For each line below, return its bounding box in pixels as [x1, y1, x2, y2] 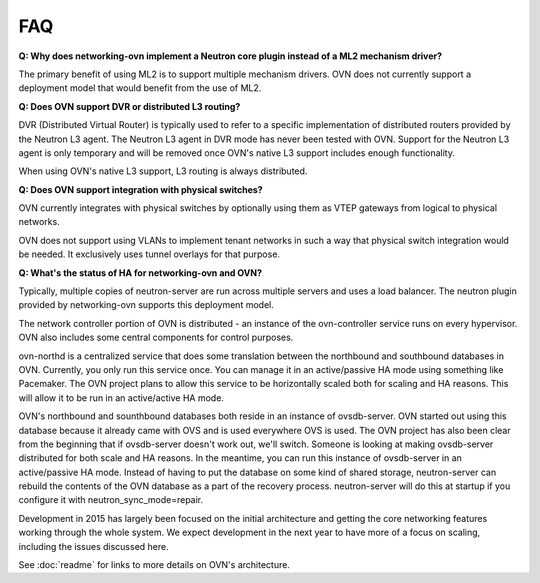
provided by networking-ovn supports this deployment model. [18, 299, 274, 311]
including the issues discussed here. [18, 540, 169, 552]
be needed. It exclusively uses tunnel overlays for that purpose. [18, 248, 280, 260]
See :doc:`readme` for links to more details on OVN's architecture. [18, 559, 290, 571]
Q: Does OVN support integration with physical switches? [18, 183, 264, 195]
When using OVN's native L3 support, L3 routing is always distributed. [18, 165, 308, 177]
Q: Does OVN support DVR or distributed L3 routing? [18, 100, 241, 112]
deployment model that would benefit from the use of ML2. [18, 82, 262, 94]
